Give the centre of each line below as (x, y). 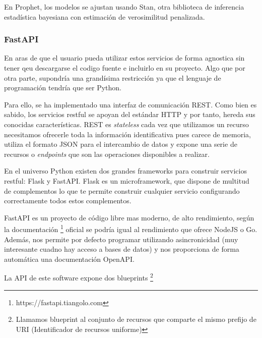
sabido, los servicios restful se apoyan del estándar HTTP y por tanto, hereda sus (130, 114)
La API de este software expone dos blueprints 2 (79, 277)
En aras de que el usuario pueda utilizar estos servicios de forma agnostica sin (124, 58)
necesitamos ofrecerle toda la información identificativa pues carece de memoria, (127, 134)
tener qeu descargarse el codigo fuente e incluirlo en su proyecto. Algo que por (125, 68)
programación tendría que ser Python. (63, 88)
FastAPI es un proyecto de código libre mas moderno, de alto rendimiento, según (129, 217)
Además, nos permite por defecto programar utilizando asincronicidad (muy (121, 239)
